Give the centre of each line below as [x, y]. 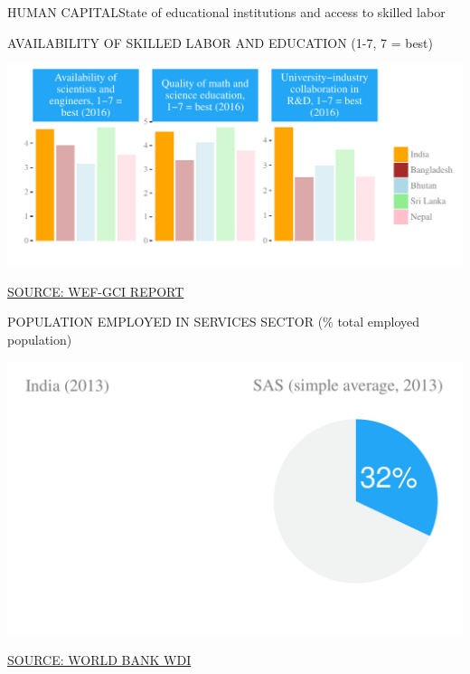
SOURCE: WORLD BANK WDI [99, 660]
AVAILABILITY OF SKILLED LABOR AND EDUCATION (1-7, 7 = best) [221, 42]
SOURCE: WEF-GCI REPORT [96, 291]
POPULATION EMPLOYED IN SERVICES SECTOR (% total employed [214, 322]
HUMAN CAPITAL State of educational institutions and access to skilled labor [226, 12]
